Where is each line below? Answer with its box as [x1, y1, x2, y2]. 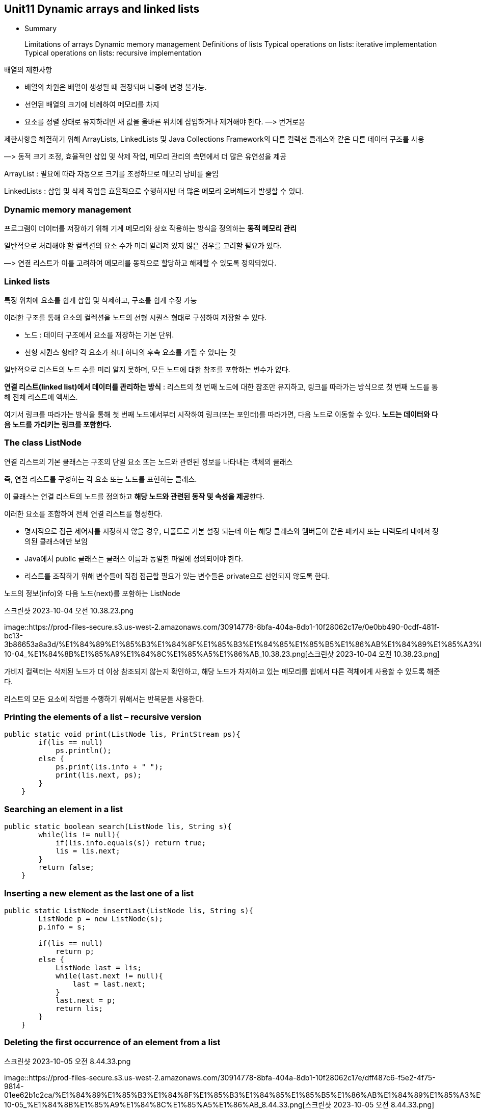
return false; [38, 863, 95, 872]
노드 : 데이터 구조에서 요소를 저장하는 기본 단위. [24, 330, 174, 339]
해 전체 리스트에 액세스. [4, 392, 78, 401]
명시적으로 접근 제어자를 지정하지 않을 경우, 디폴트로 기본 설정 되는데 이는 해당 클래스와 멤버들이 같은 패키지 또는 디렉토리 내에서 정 [24, 526, 439, 535]
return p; [56, 947, 95, 955]
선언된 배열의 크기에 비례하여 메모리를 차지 [24, 100, 159, 109]
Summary [24, 24, 57, 33]
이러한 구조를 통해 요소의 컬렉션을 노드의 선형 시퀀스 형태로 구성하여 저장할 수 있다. [4, 313, 266, 322]
